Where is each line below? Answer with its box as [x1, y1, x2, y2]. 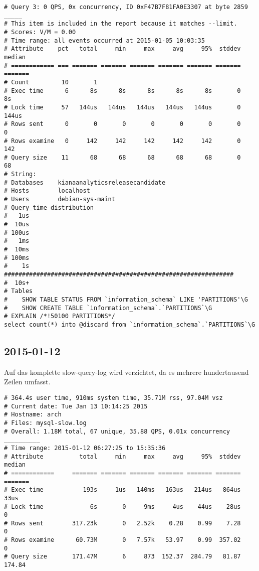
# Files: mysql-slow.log [4, 419, 87, 426]
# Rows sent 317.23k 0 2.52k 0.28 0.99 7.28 [4, 519, 241, 527]
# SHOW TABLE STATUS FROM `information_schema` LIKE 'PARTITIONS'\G [4, 296, 248, 303]
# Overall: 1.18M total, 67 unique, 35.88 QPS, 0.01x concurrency [4, 427, 230, 435]
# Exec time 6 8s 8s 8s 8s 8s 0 [4, 87, 241, 94]
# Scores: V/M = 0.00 [4, 28, 76, 36]
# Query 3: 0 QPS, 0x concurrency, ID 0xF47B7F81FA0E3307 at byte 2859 [4, 4, 248, 11]
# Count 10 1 [4, 78, 98, 86]
